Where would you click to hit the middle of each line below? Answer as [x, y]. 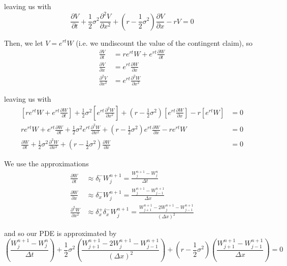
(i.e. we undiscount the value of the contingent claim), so [164, 42]
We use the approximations [46, 164]
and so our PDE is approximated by [60, 233]
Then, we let [24, 42]
